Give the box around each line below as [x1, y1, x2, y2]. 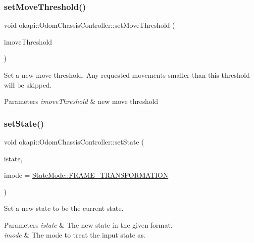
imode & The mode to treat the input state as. [4, 229, 146, 240]
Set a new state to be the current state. [4, 203, 124, 213]
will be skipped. [4, 79, 52, 90]
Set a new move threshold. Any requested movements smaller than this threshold [4, 70, 250, 80]
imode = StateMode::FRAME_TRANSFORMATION [4, 170, 168, 180]
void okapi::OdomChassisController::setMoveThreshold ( [4, 20, 175, 30]
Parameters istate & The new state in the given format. [4, 219, 173, 230]
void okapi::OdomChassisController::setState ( [4, 137, 144, 146]
